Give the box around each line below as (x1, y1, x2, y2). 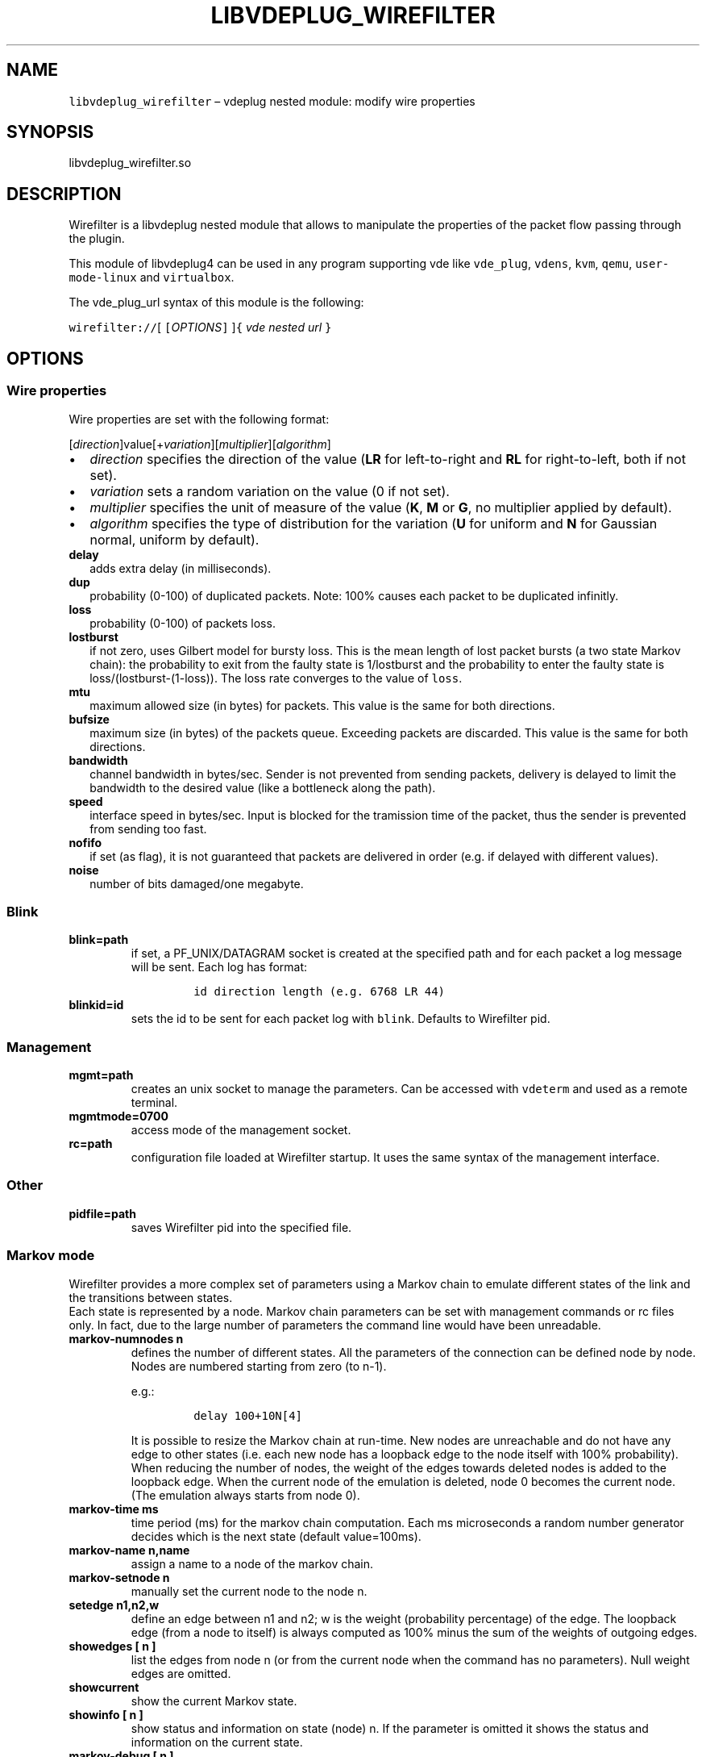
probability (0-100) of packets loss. (89, 616, 276, 630)
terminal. (131, 1096, 178, 1109)
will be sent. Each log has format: (131, 960, 308, 974)
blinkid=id (69, 998, 124, 1012)
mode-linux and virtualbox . (69, 270, 235, 285)
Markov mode (6, 1247, 95, 1264)
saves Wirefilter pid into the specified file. (131, 1220, 352, 1234)
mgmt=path (69, 1068, 134, 1082)
